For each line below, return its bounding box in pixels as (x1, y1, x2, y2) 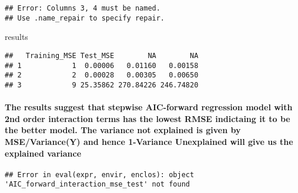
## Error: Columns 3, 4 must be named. (5, 4, 160, 12)
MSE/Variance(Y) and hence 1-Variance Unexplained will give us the (5, 135, 293, 147)
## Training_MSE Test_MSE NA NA (5, 51, 199, 60)
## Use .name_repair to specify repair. (5, 13, 165, 22)
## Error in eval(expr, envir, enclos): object (5, 170, 195, 179)
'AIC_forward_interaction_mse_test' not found (5, 180, 190, 189)
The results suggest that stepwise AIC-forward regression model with (5, 101, 293, 113)
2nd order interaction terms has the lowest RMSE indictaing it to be (5, 112, 290, 124)
